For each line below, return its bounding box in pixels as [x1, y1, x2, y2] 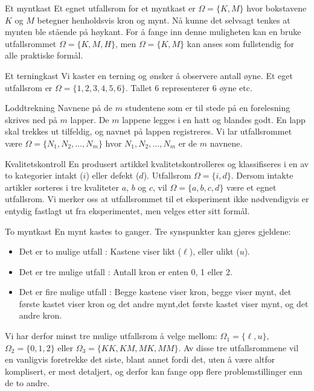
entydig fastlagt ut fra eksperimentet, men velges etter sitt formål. [5, 204, 250, 217]
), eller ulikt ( [189, 245, 240, 258]
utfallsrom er [5, 81, 53, 94]
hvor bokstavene [246, 2, 307, 14]
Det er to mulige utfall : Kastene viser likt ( [19, 245, 182, 258]
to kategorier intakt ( [5, 169, 83, 182]
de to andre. [5, 377, 50, 389]
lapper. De [70, 113, 109, 126]
